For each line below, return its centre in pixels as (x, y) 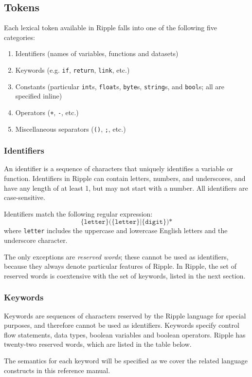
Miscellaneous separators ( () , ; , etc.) (71, 129)
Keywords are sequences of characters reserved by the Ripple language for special (125, 315)
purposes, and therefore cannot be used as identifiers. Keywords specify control (122, 325)
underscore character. (36, 240)
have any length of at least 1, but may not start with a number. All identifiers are (126, 188)
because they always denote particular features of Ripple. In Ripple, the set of (120, 266)
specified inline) (39, 96)
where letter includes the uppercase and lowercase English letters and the (116, 230)
